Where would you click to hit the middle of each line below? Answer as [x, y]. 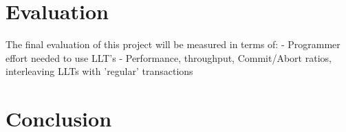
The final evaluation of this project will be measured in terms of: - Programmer [173, 44]
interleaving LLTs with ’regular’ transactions [99, 71]
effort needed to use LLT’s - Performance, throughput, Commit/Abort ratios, [169, 57]
